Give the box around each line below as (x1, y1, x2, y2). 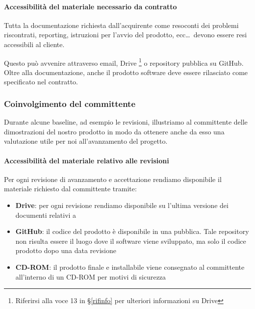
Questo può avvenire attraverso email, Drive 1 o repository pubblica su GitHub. (4, 56, 244, 68)
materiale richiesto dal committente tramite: (4, 183, 137, 194)
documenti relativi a (15, 209, 76, 220)
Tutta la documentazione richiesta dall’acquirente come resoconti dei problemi (4, 20, 239, 30)
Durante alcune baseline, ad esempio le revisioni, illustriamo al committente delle (4, 117, 248, 127)
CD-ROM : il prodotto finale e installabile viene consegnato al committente (15, 261, 245, 272)
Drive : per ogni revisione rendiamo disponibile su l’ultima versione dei (15, 200, 229, 210)
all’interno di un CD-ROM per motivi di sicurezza (15, 271, 166, 282)
